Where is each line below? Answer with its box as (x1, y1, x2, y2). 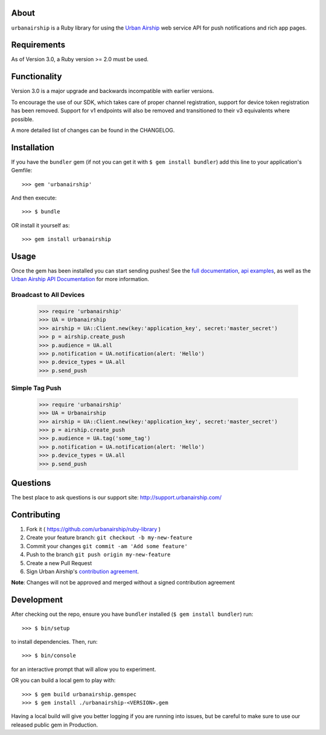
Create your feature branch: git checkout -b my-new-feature (26, 534, 193, 541)
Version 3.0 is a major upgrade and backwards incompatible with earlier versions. (11, 88, 214, 95)
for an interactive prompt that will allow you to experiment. (11, 665, 156, 673)
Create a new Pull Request (26, 559, 92, 566)
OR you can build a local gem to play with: (11, 677, 116, 684)
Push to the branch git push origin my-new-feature (26, 551, 171, 559)
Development (11, 595, 63, 605)
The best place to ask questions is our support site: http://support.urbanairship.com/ (11, 494, 222, 501)
